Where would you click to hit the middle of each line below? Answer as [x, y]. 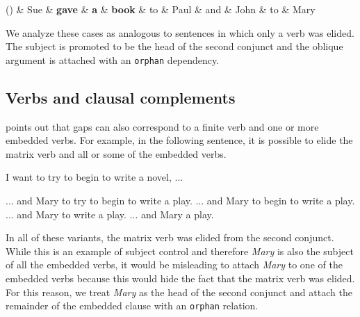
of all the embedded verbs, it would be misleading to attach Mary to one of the [174, 265]
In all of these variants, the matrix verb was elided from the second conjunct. [170, 237]
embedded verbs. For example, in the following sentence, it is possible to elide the [179, 140]
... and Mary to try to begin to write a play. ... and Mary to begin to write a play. [180, 201]
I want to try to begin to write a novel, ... [95, 177]
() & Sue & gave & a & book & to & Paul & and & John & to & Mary [161, 9]
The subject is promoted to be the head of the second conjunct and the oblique [174, 46]
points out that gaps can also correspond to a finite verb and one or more [162, 126]
